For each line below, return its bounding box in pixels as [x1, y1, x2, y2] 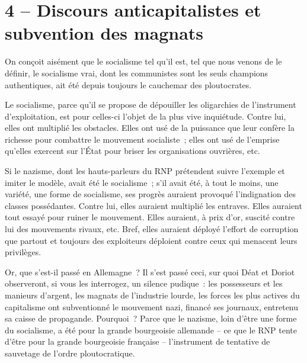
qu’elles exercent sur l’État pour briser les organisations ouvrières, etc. [5, 144, 260, 157]
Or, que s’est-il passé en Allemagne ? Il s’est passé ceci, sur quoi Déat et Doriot [5, 265, 295, 278]
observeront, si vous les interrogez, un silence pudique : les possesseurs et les [5, 277, 283, 290]
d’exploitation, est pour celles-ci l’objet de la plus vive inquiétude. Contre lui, [5, 110, 286, 122]
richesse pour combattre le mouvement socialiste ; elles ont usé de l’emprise [5, 133, 280, 145]
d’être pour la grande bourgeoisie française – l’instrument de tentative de [5, 335, 270, 348]
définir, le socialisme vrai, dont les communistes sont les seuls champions [5, 66, 268, 79]
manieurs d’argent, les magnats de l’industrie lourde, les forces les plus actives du [5, 289, 300, 301]
